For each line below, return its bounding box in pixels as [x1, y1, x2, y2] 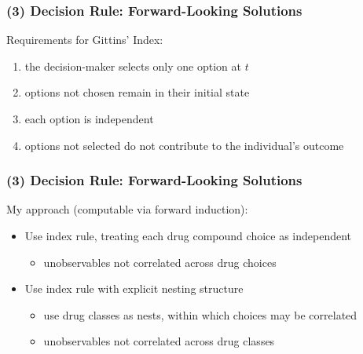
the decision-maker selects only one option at [24, 57, 241, 74]
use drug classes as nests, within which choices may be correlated [43, 306, 357, 323]
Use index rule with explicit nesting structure [24, 280, 244, 297]
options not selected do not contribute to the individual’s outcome [24, 137, 344, 153]
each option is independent [24, 111, 154, 126]
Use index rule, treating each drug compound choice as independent [24, 228, 352, 243]
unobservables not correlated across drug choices [43, 254, 277, 270]
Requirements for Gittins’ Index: [6, 31, 163, 48]
